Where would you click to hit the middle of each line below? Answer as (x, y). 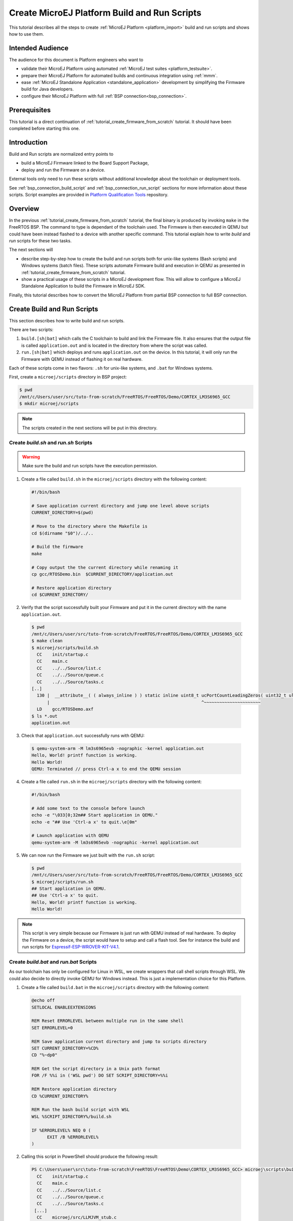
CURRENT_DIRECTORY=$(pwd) (63, 513)
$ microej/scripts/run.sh (63, 882)
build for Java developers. (48, 89)
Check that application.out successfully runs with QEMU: (83, 736)
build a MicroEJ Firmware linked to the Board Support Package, (85, 163)
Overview (24, 208)
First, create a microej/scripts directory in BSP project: (68, 377)
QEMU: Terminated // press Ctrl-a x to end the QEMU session (106, 769)
